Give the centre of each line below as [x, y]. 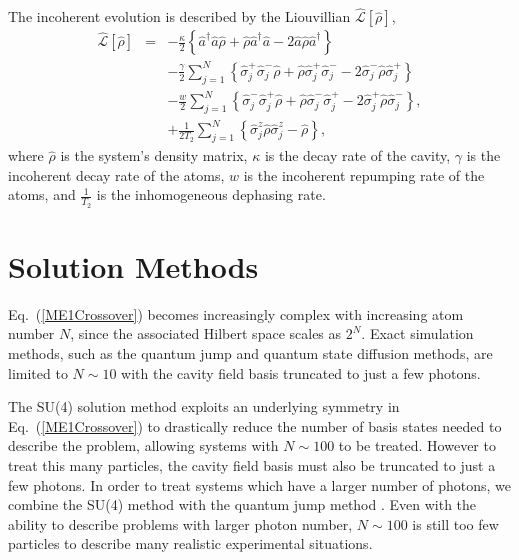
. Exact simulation [417, 333]
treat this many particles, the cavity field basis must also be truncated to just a [252, 464]
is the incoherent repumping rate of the [364, 174]
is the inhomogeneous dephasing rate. [211, 194]
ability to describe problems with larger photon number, [180, 523]
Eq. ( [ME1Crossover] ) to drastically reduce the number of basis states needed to [255, 425]
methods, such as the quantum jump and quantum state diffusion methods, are [250, 352]
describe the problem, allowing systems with [143, 445]
